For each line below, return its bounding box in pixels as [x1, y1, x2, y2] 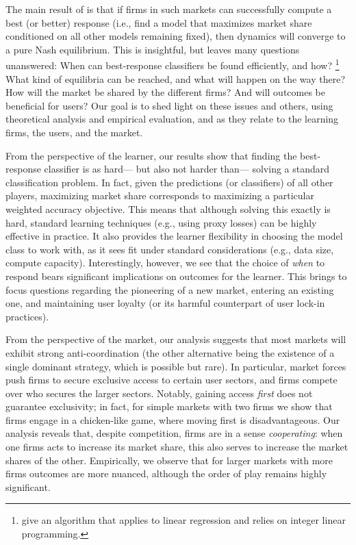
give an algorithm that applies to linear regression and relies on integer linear [21, 513, 346, 527]
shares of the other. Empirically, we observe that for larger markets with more [5, 453, 333, 467]
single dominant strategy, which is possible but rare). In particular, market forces [5, 359, 346, 373]
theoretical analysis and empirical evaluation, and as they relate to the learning [5, 112, 339, 126]
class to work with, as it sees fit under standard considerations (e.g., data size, [5, 242, 334, 256]
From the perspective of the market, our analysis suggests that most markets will [5, 332, 346, 346]
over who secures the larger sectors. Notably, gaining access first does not [5, 385, 313, 400]
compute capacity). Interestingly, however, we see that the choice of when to [5, 255, 325, 270]
